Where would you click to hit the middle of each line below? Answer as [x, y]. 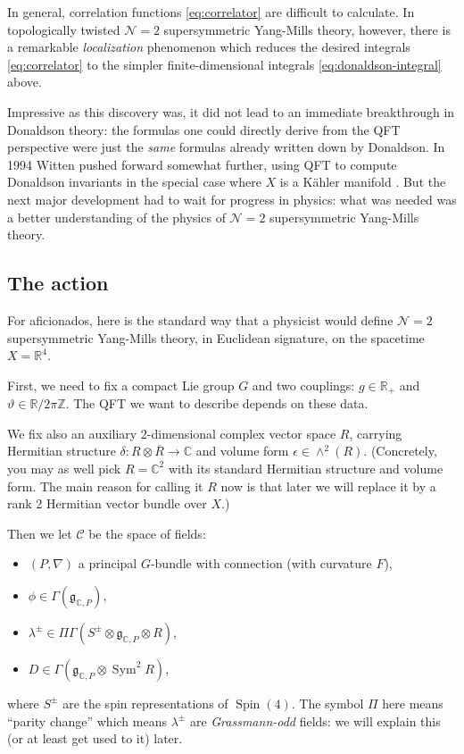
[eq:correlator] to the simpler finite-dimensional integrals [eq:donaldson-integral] [224, 64]
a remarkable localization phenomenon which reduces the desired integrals [209, 47]
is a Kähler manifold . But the [363, 182]
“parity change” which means [87, 720]
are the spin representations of [145, 703]
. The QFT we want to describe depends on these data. [217, 403]
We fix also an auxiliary [72, 433]
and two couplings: [303, 385]
